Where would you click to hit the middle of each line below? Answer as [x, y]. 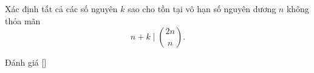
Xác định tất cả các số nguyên [61, 9]
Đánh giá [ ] [26, 62]
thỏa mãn [23, 20]
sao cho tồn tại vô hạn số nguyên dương [202, 9]
